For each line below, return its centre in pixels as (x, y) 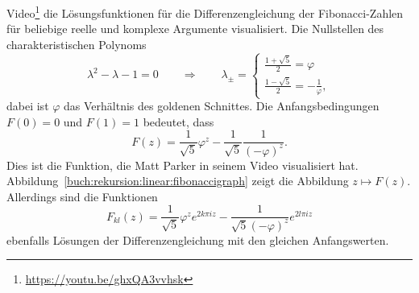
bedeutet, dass (178, 121)
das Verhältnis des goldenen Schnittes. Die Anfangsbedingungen (222, 106)
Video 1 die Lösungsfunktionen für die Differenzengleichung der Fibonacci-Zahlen (205, 12)
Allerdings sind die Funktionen (82, 196)
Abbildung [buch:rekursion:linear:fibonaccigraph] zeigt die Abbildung (178, 181)
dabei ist (28, 106)
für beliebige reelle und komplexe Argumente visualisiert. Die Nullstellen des (195, 29)
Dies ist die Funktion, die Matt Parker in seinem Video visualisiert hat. (183, 165)
